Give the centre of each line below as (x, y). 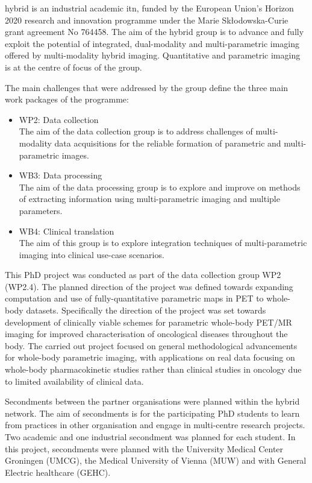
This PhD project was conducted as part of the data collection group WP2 (143, 275)
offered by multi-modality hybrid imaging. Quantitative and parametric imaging (153, 55)
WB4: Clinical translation (67, 231)
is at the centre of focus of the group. (73, 67)
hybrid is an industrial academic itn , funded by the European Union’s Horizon (149, 8)
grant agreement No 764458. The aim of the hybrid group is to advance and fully (154, 32)
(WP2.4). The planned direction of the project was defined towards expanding (149, 286)
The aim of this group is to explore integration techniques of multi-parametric (163, 243)
